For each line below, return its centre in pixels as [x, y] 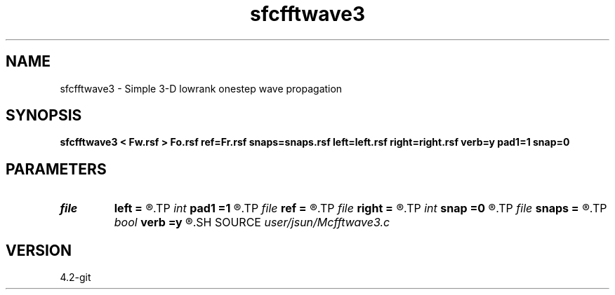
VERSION [39, 250]
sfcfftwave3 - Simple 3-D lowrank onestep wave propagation [201, 88]
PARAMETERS [56, 169]
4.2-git [75, 277]
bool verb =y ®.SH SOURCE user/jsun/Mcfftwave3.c [252, 222]
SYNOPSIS [44, 116]
